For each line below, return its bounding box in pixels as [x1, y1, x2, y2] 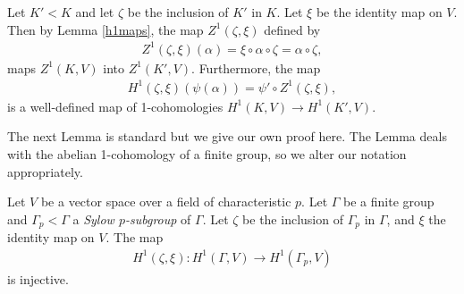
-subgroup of [124, 209, 191, 228]
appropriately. [7, 162, 83, 181]
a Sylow [72, 209, 114, 228]
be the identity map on [316, 3, 443, 21]
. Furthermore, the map [191, 58, 321, 77]
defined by [264, 20, 321, 38]
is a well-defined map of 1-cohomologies [7, 97, 224, 115]
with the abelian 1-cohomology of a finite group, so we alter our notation [7, 145, 407, 164]
